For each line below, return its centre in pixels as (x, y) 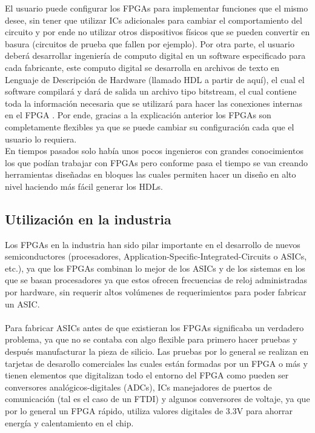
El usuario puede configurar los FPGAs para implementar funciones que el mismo (157, 8)
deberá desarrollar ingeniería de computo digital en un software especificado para (155, 55)
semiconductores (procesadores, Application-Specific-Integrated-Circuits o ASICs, (156, 256)
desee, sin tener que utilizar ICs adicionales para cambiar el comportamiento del (154, 20)
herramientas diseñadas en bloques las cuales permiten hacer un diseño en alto (151, 174)
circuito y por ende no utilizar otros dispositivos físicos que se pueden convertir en (157, 32)
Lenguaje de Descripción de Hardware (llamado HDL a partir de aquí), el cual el (155, 79)
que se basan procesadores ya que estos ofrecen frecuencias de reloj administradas (156, 280)
